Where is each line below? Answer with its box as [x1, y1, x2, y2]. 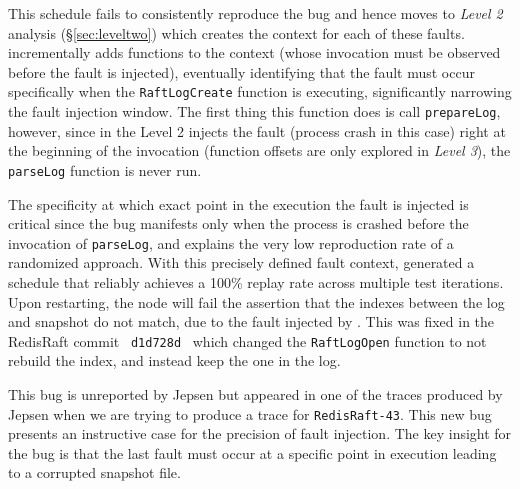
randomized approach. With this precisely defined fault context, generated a [8, 252, 475, 273]
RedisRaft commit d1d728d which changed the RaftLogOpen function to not [8, 330, 487, 351]
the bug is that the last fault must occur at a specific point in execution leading [8, 442, 497, 463]
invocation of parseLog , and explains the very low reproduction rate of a [8, 232, 454, 253]
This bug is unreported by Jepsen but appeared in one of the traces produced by [8, 384, 503, 404]
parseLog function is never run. [8, 159, 202, 180]
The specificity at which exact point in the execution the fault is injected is [8, 193, 469, 214]
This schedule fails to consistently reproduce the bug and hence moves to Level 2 [8, 3, 503, 23]
